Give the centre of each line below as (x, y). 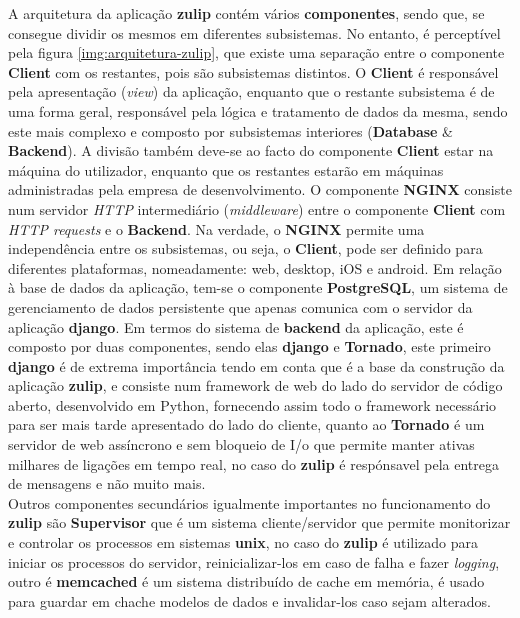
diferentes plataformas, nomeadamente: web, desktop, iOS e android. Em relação (255, 267)
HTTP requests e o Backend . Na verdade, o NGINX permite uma (216, 228)
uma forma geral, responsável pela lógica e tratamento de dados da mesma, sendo (258, 110)
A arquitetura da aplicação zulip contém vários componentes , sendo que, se (246, 13)
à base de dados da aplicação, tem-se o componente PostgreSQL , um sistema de (258, 287)
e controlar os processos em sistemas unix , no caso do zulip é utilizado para (243, 542)
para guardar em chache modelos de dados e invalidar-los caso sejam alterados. (249, 600)
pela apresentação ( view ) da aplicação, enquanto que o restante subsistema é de (251, 91)
